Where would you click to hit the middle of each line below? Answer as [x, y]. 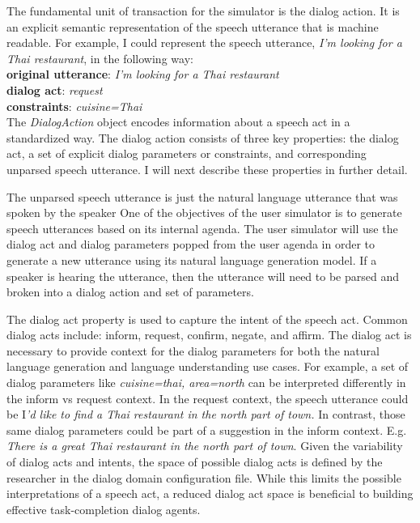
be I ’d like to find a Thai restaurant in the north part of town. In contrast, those [206, 414]
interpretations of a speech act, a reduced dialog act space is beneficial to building [210, 493]
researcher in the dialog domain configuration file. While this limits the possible [204, 477]
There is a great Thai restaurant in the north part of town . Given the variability [205, 446]
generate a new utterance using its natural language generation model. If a [192, 259]
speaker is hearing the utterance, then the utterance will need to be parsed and [203, 276]
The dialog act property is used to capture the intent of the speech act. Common [207, 319]
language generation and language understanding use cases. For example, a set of [208, 366]
